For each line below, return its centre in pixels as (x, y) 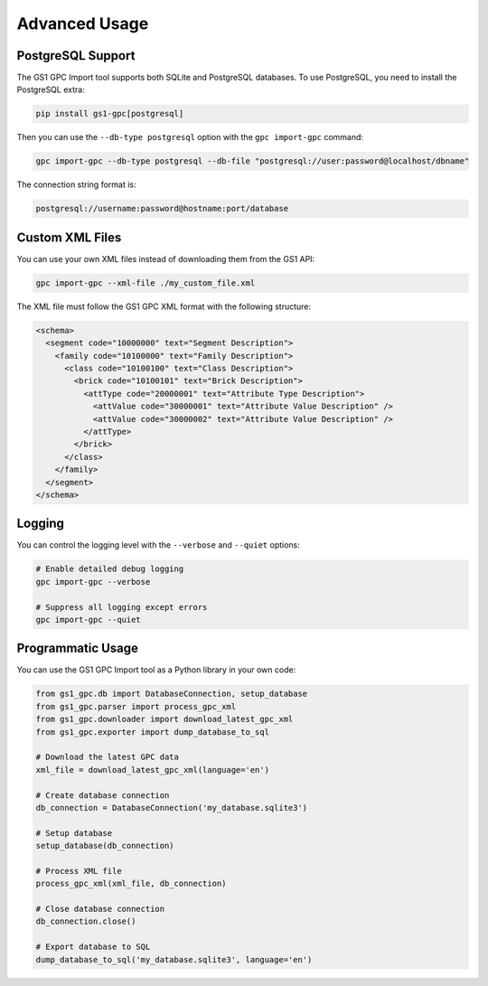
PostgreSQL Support (76, 56)
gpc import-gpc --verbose (93, 582)
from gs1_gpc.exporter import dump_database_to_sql (153, 732)
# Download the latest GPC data (108, 757)
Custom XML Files (69, 237)
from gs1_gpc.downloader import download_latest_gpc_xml (164, 719)
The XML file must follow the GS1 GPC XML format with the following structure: (164, 306)
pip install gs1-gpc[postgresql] (110, 114)
